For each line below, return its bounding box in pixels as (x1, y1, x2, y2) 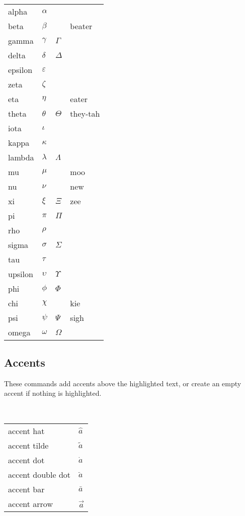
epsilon (8, 63, 33, 75)
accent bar (8, 483, 45, 495)
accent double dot (8, 468, 71, 480)
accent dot (8, 454, 45, 466)
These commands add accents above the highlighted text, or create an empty (4, 378, 241, 388)
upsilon (8, 268, 33, 280)
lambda (8, 151, 34, 163)
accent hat (8, 424, 45, 437)
